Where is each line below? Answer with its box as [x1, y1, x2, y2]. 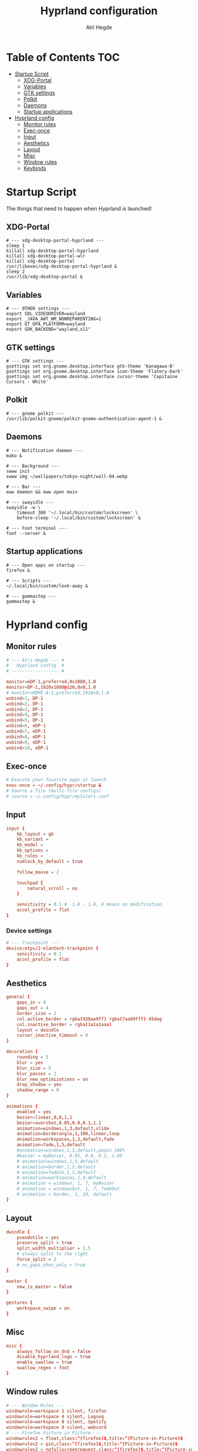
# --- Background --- [6, 463, 60, 469]
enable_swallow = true [16, 1359, 72, 1365]
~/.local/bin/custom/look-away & [6, 583, 88, 589]
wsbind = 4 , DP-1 [6, 712, 44, 718]
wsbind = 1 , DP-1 [6, 695, 44, 701]
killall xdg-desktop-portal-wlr [6, 253, 85, 259]
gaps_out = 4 [16, 1005, 49, 1011]
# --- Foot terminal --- [6, 525, 67, 531]
